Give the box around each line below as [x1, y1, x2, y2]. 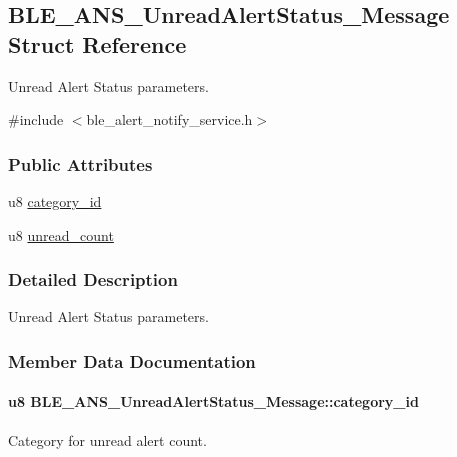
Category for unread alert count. [8, 429, 207, 450]
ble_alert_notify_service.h [86, 109, 253, 130]
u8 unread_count [8, 224, 114, 245]
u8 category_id [8, 191, 102, 211]
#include [8, 109, 64, 130]
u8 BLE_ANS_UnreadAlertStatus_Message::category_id [8, 391, 419, 412]
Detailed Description [8, 267, 178, 292]
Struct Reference [8, 28, 187, 59]
